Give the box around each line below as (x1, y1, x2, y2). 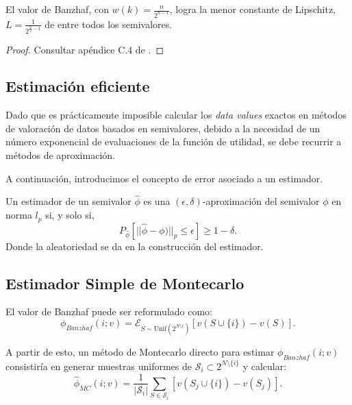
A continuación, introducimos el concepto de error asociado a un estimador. (5, 171, 323, 185)
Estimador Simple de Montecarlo (5, 272, 244, 293)
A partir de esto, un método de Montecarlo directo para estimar (5, 345, 275, 359)
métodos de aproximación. (5, 148, 115, 162)
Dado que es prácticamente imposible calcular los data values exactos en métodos (5, 108, 347, 122)
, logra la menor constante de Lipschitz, (169, 2, 336, 16)
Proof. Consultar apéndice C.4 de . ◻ (5, 42, 164, 56)
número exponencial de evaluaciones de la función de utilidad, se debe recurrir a (5, 134, 342, 149)
